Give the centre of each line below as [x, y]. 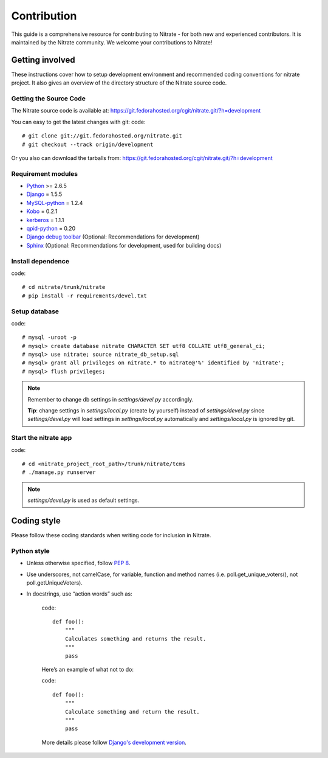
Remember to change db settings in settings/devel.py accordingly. [111, 399]
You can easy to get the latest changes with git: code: [78, 122]
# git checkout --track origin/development [88, 144]
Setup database [35, 311]
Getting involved [43, 60]
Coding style [36, 520]
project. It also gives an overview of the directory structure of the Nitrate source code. [119, 83]
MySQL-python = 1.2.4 [55, 203]
